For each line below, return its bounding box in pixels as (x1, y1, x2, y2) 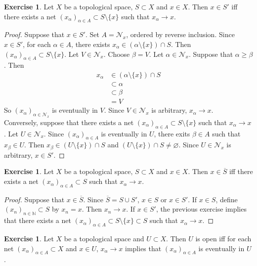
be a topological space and (64, 233, 144, 244)
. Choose (103, 48, 130, 59)
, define (215, 194, 238, 204)
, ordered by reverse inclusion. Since (126, 29, 235, 40)
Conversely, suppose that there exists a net (4, 117, 134, 127)
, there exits (154, 128, 190, 138)
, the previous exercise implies (156, 204, 247, 214)
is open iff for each (195, 233, 252, 244)
